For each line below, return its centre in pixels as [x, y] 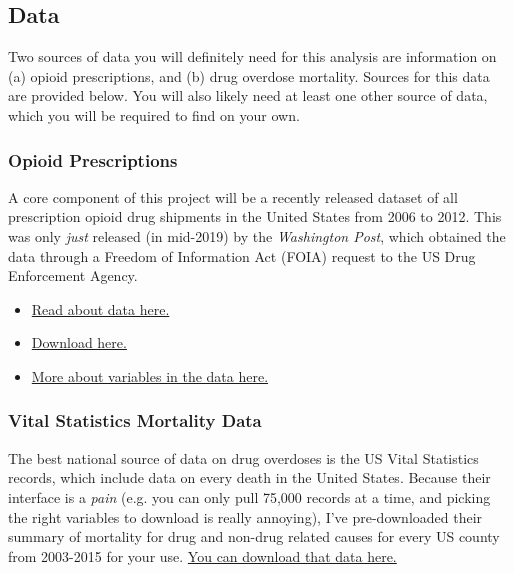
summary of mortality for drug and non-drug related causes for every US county [254, 536]
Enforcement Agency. [73, 275]
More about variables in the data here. [150, 375]
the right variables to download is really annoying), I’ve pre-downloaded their [245, 516]
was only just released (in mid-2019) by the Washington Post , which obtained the [257, 235]
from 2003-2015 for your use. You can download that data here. [202, 555]
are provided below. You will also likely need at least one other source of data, [248, 95]
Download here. [79, 342]
